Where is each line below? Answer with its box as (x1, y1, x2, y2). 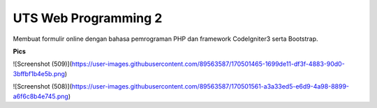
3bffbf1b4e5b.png (13, 69, 66, 78)
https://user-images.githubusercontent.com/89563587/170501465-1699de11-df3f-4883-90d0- (71, 60, 345, 69)
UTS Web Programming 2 (13, 10, 163, 26)
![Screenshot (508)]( (13, 82, 73, 91)
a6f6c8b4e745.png (13, 92, 69, 100)
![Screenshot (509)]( (13, 60, 73, 69)
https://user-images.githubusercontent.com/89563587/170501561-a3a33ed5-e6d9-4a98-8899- (71, 82, 349, 91)
